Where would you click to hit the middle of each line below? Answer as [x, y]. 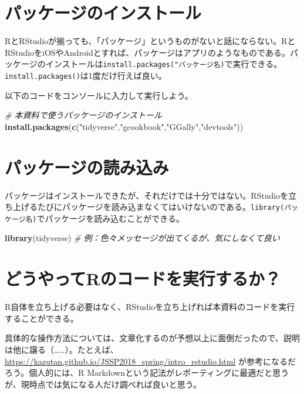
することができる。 [42, 318]
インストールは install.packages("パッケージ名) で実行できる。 [164, 64]
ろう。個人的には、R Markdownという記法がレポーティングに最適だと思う [147, 373]
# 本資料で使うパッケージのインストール [83, 115]
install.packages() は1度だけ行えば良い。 [86, 75]
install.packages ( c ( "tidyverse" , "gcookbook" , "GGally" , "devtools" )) [124, 126]
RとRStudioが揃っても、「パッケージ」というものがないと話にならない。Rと [150, 41]
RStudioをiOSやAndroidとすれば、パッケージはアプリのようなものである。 [147, 52]
